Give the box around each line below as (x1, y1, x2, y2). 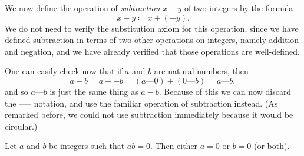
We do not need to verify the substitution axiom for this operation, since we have (5, 22, 299, 34)
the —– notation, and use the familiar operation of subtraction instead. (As (5, 97, 278, 109)
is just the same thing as (49, 85, 138, 97)
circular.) (5, 120, 38, 132)
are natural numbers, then (154, 65, 249, 77)
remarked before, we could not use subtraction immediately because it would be (5, 108, 293, 121)
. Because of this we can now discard (158, 85, 292, 97)
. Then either (150, 140, 198, 152)
